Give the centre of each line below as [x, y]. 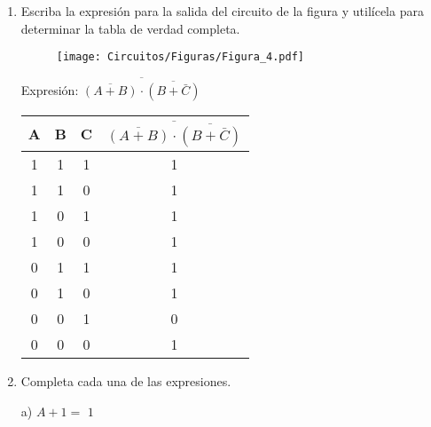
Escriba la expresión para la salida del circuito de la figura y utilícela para [222, 11]
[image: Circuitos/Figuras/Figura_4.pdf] [180, 57]
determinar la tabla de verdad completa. [130, 28]
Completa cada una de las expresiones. [126, 381]
